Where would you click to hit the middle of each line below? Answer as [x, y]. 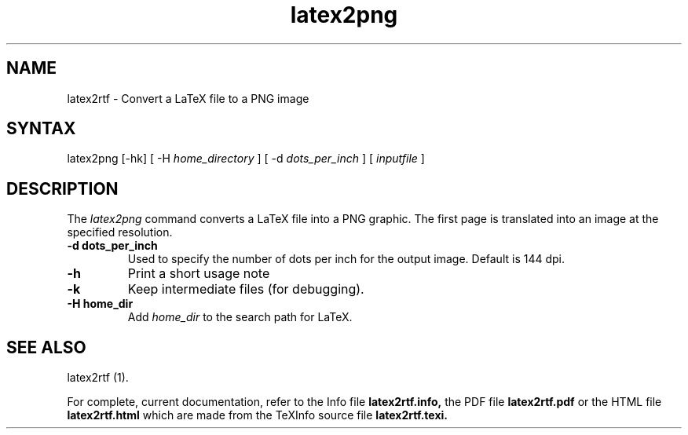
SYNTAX [41, 129]
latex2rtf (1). [98, 378]
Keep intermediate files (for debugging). [246, 289]
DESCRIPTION [62, 188]
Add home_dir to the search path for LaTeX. [240, 317]
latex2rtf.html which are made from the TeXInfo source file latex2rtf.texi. [257, 415]
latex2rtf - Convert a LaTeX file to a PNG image [188, 98]
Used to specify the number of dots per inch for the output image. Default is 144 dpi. [346, 259]
